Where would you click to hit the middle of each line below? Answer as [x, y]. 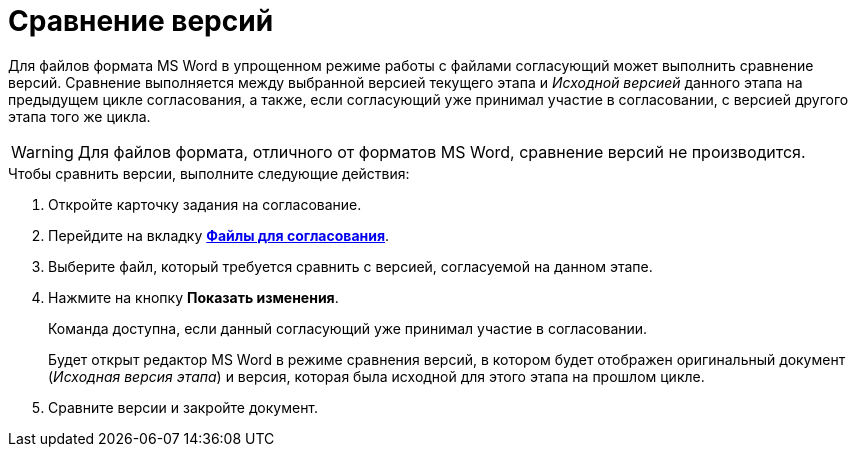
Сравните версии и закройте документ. [183, 407]
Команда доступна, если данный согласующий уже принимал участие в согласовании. [348, 328]
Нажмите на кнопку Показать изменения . [193, 297]
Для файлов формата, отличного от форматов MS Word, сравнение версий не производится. [441, 151]
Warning [42, 151]
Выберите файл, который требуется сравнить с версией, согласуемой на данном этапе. [350, 266]
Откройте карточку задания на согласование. [205, 204]
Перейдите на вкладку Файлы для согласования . [219, 235]
